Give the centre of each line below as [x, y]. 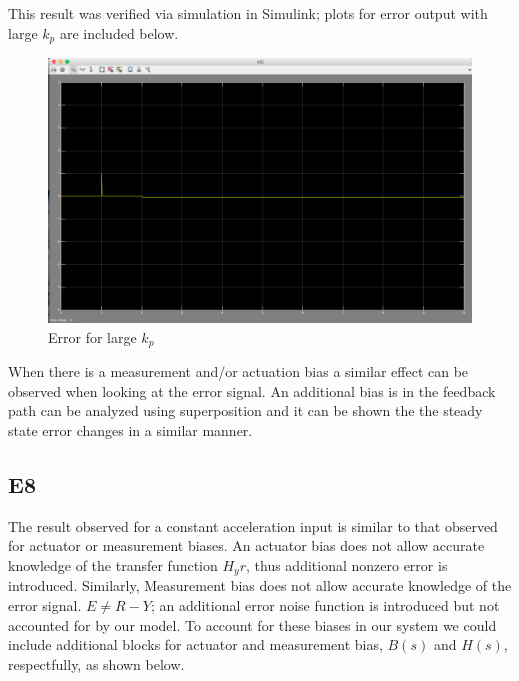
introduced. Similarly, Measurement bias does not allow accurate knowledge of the [260, 585]
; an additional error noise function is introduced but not [325, 604]
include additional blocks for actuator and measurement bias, [195, 644]
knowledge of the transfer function [113, 564]
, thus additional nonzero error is [347, 564]
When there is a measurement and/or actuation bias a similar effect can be [238, 371]
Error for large [92, 336]
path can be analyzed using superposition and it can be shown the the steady [245, 410]
